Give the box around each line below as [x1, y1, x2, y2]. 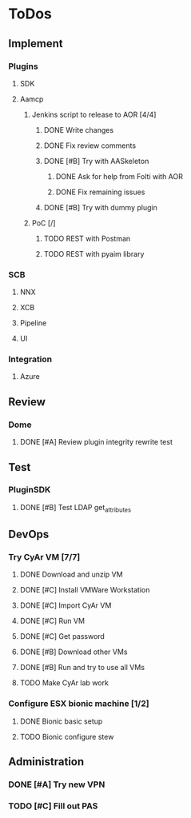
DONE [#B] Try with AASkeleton [43, 156, 149, 166]
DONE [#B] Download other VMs [19, 647, 128, 656]
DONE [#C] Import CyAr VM [19, 601, 112, 610]
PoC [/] [31, 217, 56, 228]
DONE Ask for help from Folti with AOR [55, 171, 184, 181]
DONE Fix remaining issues [55, 187, 145, 197]
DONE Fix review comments [43, 141, 137, 150]
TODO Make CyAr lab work [19, 678, 109, 688]
